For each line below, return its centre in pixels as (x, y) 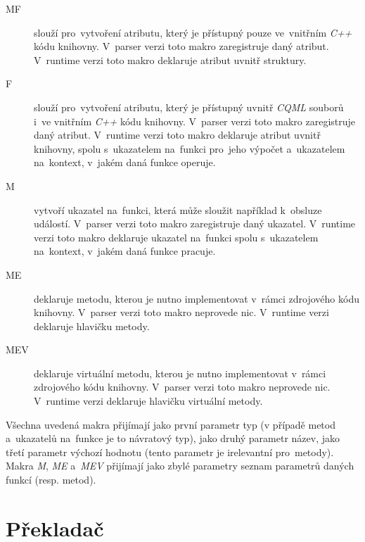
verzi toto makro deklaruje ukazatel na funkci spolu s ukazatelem (176, 237)
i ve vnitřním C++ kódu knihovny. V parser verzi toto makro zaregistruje (195, 121)
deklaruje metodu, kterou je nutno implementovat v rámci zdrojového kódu (197, 298)
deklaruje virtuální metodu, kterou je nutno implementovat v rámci (180, 373)
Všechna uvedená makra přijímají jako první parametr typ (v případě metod (171, 424)
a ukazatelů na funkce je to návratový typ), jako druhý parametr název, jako (173, 438)
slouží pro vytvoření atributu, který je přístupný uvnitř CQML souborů (189, 107)
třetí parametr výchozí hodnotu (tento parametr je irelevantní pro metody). (170, 452)
